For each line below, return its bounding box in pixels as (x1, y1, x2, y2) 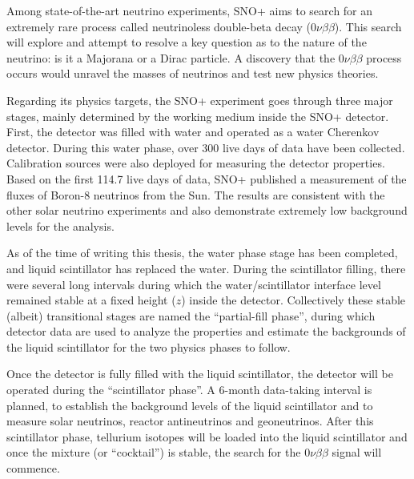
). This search (334, 18, 402, 34)
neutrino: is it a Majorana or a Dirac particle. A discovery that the (6, 49, 336, 66)
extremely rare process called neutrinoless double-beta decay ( (6, 18, 312, 34)
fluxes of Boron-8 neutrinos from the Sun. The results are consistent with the (6, 186, 385, 203)
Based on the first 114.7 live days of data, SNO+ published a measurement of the (6, 170, 407, 187)
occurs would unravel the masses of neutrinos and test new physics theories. (6, 65, 379, 82)
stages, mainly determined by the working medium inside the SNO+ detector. (6, 107, 389, 124)
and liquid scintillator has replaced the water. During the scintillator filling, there (6, 260, 406, 276)
